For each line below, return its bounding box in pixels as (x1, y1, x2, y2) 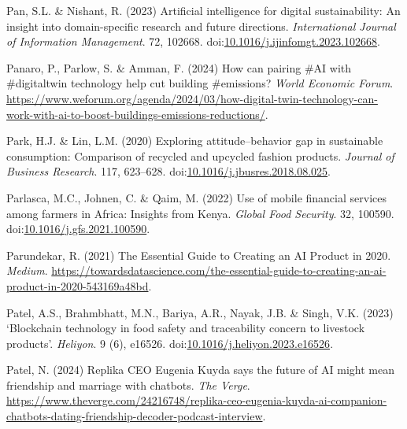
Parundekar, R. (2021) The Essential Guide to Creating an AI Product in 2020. (6, 246, 391, 263)
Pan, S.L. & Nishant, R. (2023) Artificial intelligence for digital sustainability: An (6, 2, 401, 18)
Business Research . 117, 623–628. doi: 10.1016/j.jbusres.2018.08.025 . (6, 163, 331, 179)
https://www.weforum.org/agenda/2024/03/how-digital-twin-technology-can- (6, 90, 378, 106)
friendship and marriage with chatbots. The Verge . (6, 376, 250, 393)
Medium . (6, 262, 48, 279)
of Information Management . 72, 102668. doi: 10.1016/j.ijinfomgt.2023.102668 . (6, 33, 380, 50)
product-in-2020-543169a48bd (6, 277, 149, 294)
